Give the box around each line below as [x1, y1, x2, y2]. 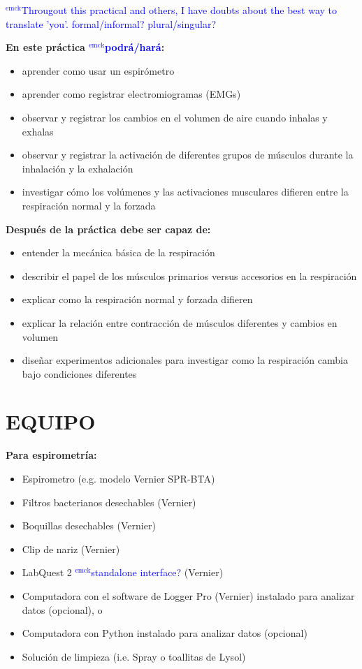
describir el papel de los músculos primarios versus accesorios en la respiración [22, 268, 357, 283]
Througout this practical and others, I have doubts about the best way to [21, 3, 337, 17]
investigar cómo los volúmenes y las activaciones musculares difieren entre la [22, 184, 349, 199]
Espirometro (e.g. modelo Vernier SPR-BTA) [22, 471, 215, 485]
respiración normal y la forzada [22, 198, 156, 212]
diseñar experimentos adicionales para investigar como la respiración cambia [22, 353, 348, 367]
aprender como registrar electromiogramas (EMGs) [22, 87, 241, 101]
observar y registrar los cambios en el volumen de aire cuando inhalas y [22, 110, 328, 124]
